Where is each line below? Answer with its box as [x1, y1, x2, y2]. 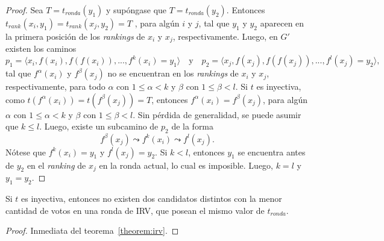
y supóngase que [105, 4, 167, 16]
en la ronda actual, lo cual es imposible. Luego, [99, 158, 273, 171]
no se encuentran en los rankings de [107, 67, 239, 80]
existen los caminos [5, 42, 77, 55]
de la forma [171, 120, 214, 133]
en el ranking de [27, 158, 86, 171]
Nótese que [5, 145, 46, 158]
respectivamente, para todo [5, 80, 105, 93]
